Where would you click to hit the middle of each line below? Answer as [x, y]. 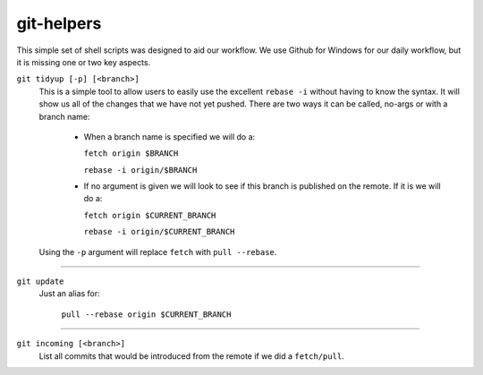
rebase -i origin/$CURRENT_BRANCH [159, 232]
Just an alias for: [69, 294]
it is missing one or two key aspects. [84, 62]
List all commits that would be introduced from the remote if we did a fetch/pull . [191, 356]
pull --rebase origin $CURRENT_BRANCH [146, 314]
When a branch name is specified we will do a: [169, 136]
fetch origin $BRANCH [131, 153]
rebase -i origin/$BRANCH [140, 170]
